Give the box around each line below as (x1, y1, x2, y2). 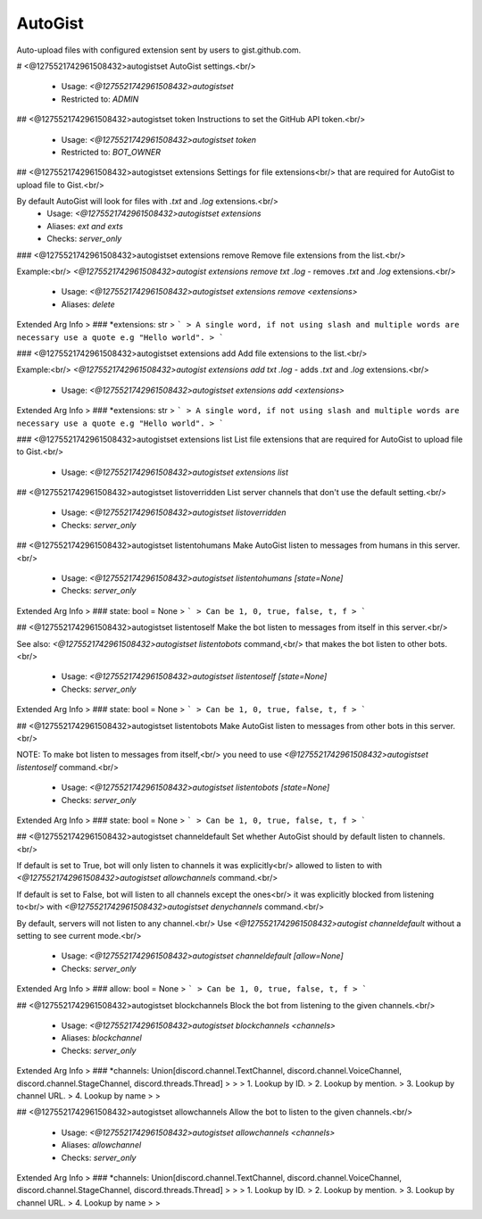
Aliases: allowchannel (61, 1140, 142, 1150)
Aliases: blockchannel (61, 1032, 142, 1043)
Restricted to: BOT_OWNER (61, 146, 161, 157)
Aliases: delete (61, 299, 115, 310)
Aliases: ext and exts (46, 220, 124, 231)
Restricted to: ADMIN (61, 94, 139, 104)
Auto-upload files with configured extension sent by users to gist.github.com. (16, 45, 302, 55)
